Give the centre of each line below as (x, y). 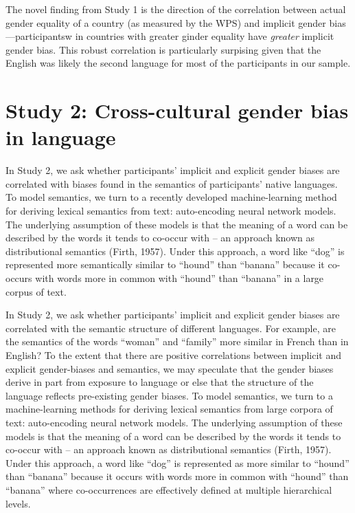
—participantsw (39, 36)
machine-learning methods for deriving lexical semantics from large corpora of (169, 409)
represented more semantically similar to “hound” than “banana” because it (165, 264)
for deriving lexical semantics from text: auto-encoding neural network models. (171, 211)
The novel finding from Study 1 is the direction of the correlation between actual (176, 9)
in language (61, 137)
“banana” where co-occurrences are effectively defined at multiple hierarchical (169, 489)
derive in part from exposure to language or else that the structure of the (160, 382)
